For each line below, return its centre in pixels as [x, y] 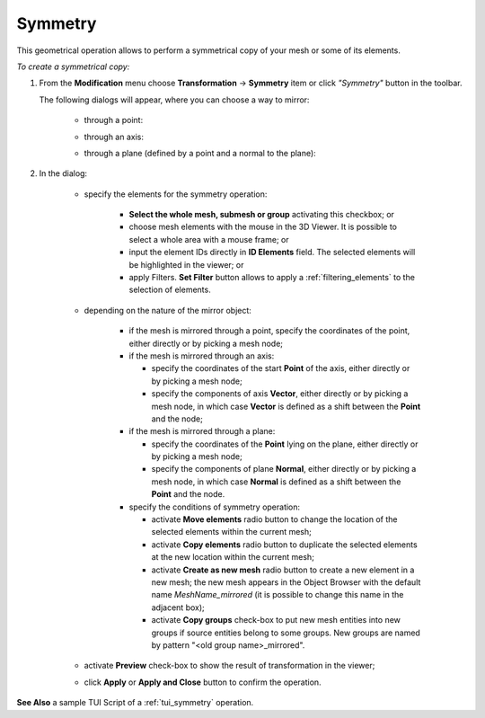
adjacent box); [178, 607]
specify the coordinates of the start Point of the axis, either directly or [281, 368]
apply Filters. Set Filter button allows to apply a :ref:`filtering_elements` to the [272, 278]
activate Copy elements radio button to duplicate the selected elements [284, 545]
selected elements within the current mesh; [231, 532]
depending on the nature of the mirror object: [168, 310]
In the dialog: [63, 173]
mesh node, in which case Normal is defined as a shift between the [276, 482]
